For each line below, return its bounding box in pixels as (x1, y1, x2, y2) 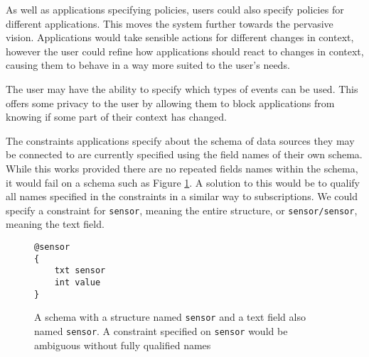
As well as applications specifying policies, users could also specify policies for (6, 2, 344, 16)
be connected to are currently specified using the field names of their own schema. (6, 147, 363, 162)
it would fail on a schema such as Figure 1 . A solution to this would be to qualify (6, 175, 360, 190)
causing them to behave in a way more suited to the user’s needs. (6, 57, 290, 72)
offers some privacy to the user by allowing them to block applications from (6, 95, 335, 110)
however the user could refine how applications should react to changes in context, (6, 43, 364, 58)
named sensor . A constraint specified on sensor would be (34, 323, 288, 338)
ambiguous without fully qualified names (34, 337, 211, 352)
